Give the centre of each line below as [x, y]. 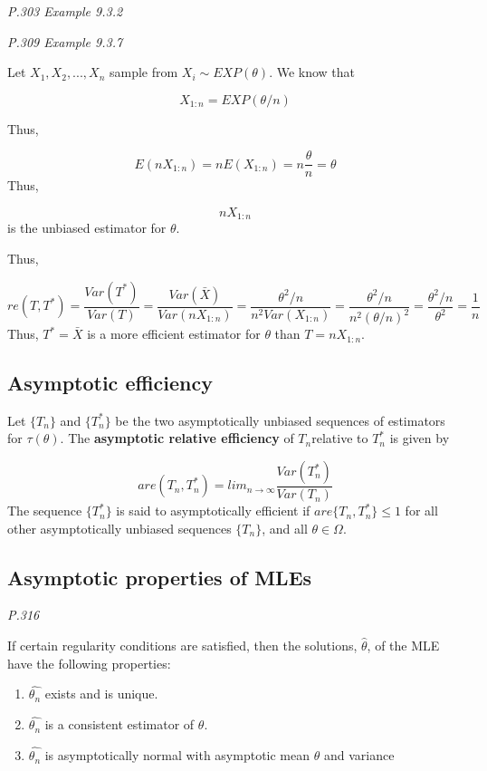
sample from [143, 72]
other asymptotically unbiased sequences [119, 528]
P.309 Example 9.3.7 [65, 41]
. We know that [312, 72]
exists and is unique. [101, 694]
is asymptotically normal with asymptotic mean [177, 755]
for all [421, 511]
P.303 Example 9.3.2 [65, 11]
